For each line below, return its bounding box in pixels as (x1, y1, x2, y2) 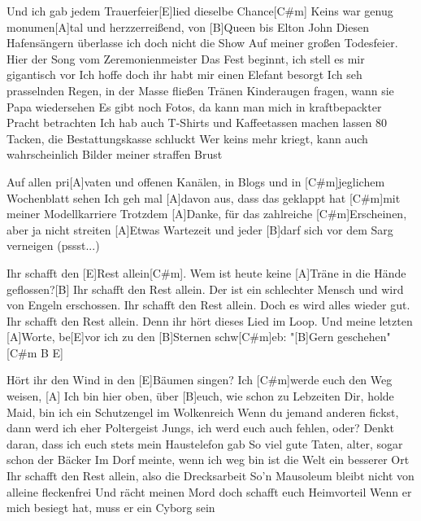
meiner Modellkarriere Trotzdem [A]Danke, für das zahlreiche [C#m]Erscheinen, (7, 205, 407, 222)
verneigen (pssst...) (7, 237, 100, 254)
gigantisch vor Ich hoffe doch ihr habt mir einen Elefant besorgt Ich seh (7, 66, 362, 83)
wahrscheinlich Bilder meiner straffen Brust (7, 146, 223, 163)
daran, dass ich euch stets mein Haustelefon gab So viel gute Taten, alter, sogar (7, 435, 403, 452)
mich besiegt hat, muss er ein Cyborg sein (7, 499, 215, 516)
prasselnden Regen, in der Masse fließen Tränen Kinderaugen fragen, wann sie (7, 81, 394, 99)
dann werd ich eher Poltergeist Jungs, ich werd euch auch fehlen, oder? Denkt (7, 419, 394, 436)
